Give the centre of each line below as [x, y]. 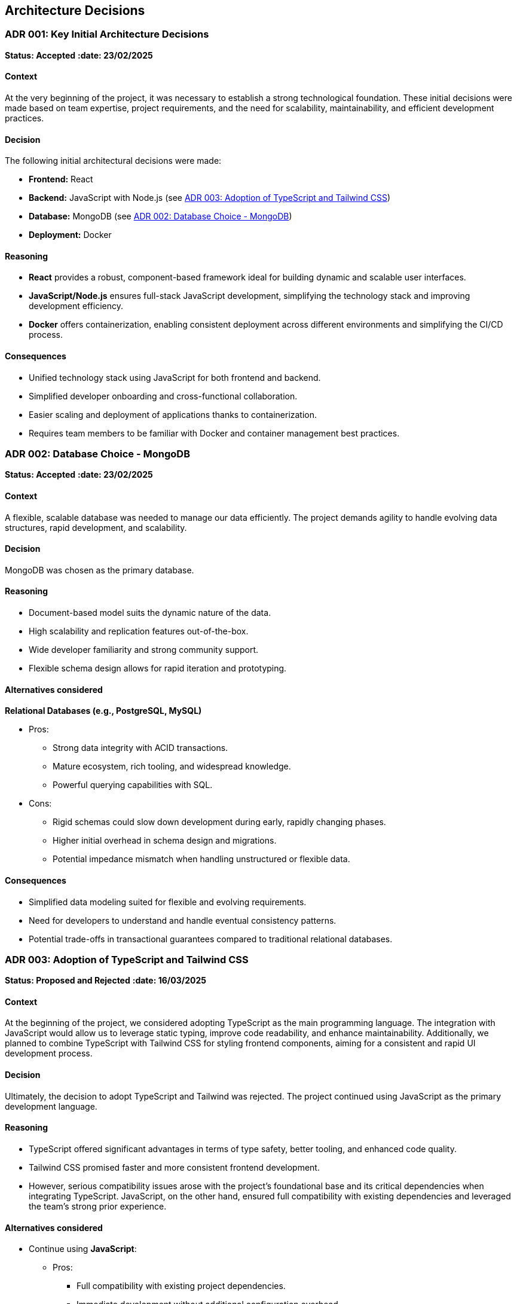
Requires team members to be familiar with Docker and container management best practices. [214, 433]
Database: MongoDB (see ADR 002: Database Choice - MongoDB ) [160, 216]
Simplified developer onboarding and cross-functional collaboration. [163, 396]
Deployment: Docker [70, 235]
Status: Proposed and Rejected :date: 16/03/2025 [105, 981]
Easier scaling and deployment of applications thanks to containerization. [173, 414]
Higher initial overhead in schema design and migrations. [165, 841]
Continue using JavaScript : [83, 1249]
